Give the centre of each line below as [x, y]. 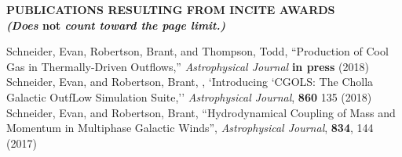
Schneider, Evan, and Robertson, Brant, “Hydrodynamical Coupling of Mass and [201, 112]
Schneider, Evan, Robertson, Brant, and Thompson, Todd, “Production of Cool [197, 51]
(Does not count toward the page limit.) [116, 25]
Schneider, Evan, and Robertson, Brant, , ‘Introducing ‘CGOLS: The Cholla [190, 82]
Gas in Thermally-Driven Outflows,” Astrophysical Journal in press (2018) [188, 66]
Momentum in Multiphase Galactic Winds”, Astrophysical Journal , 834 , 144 [190, 128]
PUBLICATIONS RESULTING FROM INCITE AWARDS [171, 9]
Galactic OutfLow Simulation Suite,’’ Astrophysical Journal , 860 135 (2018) [189, 96]
